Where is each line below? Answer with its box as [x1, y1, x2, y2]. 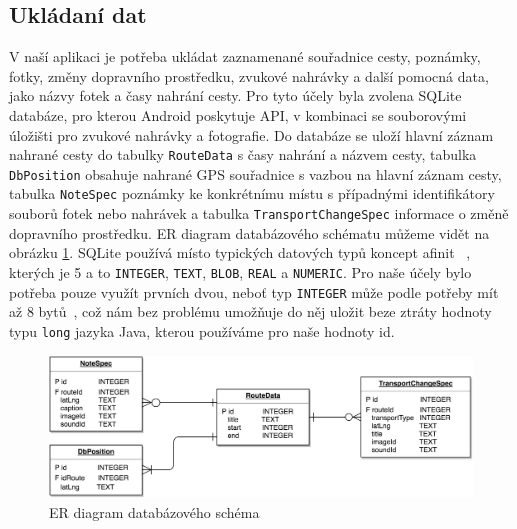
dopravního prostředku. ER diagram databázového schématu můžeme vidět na [9, 222, 490, 243]
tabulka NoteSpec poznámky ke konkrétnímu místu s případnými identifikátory [9, 183, 495, 204]
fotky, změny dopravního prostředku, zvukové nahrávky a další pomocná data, [9, 65, 489, 86]
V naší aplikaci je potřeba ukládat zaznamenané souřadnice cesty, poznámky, [9, 46, 481, 67]
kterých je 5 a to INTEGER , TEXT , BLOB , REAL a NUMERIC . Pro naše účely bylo [9, 261, 472, 282]
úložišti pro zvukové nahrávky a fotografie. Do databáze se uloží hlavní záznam [9, 124, 494, 145]
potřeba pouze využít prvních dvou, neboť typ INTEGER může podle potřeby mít [9, 281, 499, 302]
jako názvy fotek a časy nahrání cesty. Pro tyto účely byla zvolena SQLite [9, 85, 462, 106]
